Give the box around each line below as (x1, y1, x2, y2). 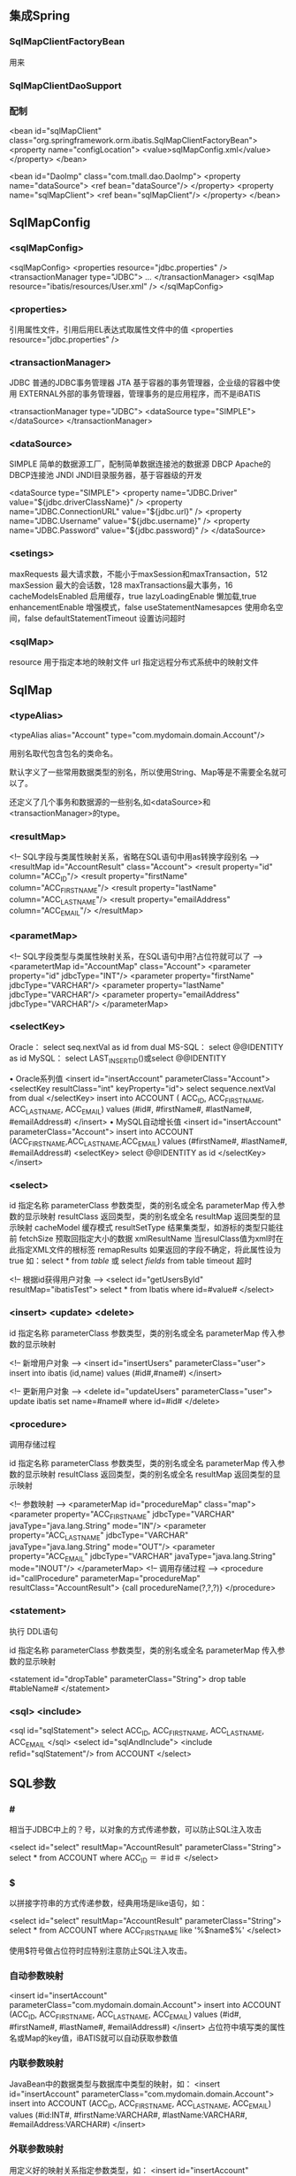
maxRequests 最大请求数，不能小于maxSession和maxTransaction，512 (9, 568, 268, 579)
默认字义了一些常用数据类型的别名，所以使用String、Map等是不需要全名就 (9, 767, 280, 777)
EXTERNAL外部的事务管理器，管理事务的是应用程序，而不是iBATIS (19, 389, 261, 399)
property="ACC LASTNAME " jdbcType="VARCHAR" (9, 1530, 189, 1542)
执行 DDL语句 (9, 1625, 59, 1636)
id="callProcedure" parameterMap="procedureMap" (9, 1573, 201, 1584)
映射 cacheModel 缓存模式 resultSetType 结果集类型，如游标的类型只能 (16, 1223, 277, 1233)
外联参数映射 (9, 2143, 65, 2156)
